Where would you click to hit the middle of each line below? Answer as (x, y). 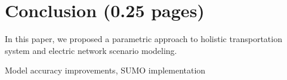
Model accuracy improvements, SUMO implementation (105, 70)
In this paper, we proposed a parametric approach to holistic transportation (143, 39)
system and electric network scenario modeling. (91, 50)
